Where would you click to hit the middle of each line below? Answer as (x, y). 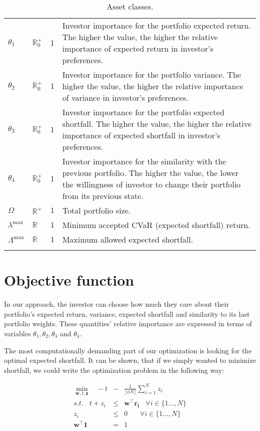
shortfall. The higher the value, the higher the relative (157, 124)
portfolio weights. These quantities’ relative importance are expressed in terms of (128, 324)
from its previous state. (103, 196)
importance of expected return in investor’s (138, 48)
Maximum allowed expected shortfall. (128, 239)
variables (17, 333)
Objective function (69, 280)
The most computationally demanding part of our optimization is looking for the (128, 350)
